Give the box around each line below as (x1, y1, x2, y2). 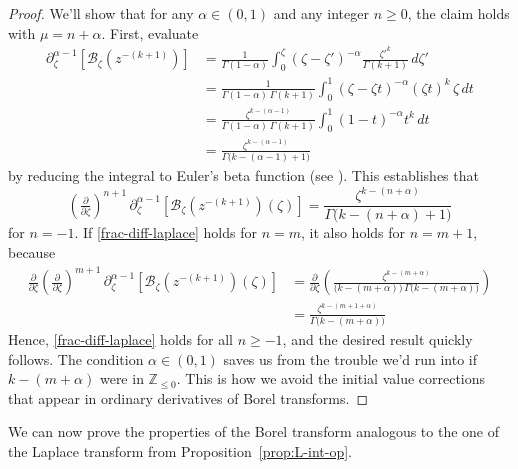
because (8, 241, 56, 262)
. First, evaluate (101, 22, 199, 43)
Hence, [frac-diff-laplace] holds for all (8, 329, 233, 350)
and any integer (273, 3, 369, 23)
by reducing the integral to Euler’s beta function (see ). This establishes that (8, 165, 479, 186)
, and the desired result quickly (282, 329, 473, 350)
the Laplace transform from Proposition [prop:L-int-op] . (8, 441, 353, 462)
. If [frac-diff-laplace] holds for (74, 222, 257, 243)
